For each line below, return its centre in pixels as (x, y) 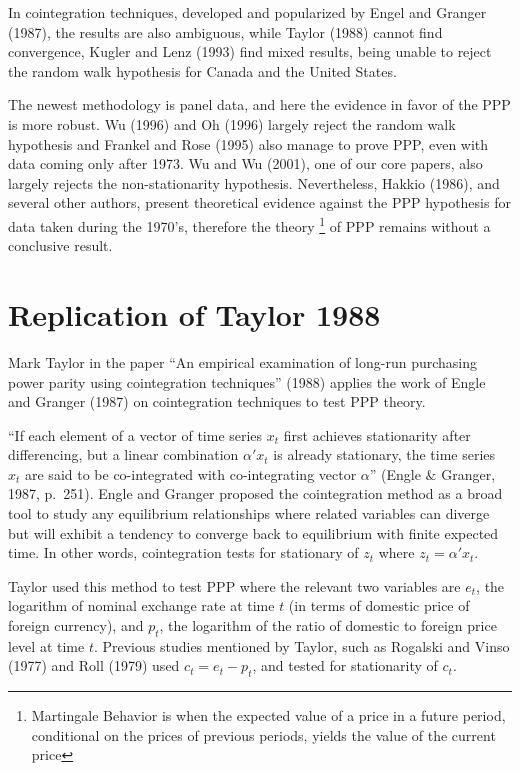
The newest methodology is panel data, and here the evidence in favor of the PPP (259, 104)
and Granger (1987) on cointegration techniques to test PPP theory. (217, 401)
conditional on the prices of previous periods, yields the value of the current (263, 734)
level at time (46, 645)
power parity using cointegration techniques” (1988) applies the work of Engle (247, 381)
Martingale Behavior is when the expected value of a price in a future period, (268, 715)
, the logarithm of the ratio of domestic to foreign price (328, 625)
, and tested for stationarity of (345, 665)
